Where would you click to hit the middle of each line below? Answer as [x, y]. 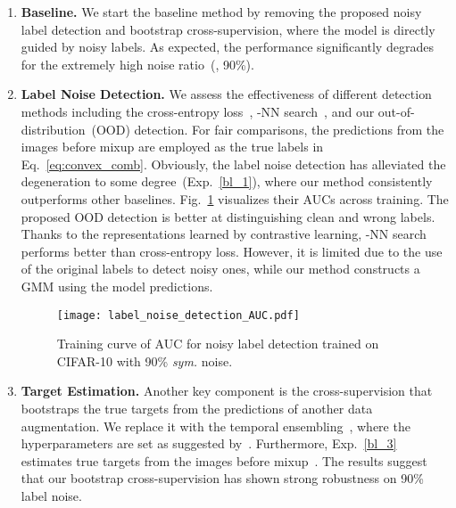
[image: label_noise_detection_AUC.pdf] [178, 315]
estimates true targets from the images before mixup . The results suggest [224, 460]
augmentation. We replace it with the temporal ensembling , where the [216, 426]
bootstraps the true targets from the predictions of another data [197, 408]
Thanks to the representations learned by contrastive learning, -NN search [224, 234]
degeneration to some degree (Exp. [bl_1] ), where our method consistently [227, 181]
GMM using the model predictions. [117, 286]
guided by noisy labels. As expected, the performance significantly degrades [227, 47]
